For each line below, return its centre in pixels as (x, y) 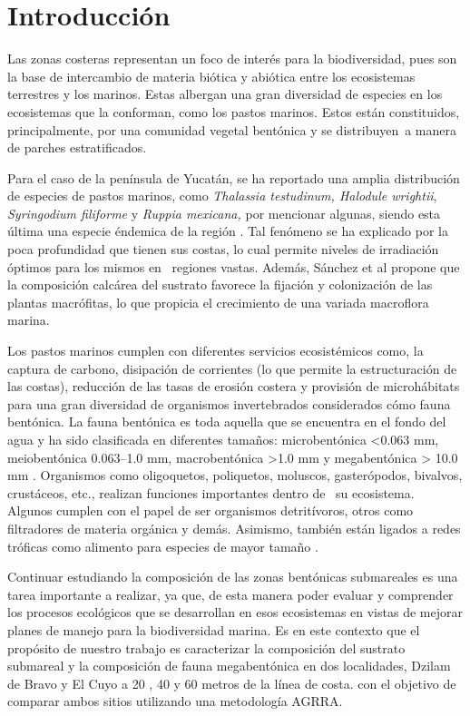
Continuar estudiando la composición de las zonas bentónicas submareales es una (233, 577)
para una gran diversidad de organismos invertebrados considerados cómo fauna (229, 403)
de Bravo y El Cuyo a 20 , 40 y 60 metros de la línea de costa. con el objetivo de (232, 683)
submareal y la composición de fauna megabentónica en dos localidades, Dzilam (229, 666)
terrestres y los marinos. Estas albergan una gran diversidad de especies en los (225, 94)
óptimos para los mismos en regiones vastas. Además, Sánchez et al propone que (234, 266)
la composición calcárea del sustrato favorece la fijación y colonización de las (220, 284)
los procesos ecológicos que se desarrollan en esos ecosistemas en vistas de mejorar (235, 612)
